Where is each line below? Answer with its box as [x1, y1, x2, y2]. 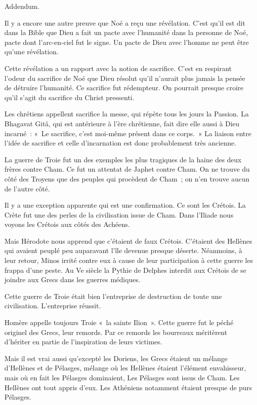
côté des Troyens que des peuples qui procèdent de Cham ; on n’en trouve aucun [4, 173, 250, 184]
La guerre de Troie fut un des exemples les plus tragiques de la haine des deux [4, 154, 242, 164]
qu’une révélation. [4, 46, 59, 57]
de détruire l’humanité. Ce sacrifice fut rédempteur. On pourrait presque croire [4, 82, 244, 93]
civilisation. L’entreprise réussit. [4, 300, 101, 311]
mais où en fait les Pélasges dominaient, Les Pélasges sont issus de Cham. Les [4, 372, 240, 382]
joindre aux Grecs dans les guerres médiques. [4, 274, 140, 285]
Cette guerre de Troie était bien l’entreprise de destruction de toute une [4, 291, 222, 301]
